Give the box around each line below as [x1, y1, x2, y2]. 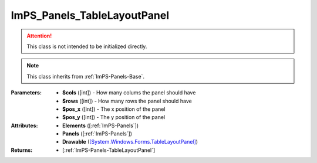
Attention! [26, 32, 52, 39]
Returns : [11, 147, 33, 154]
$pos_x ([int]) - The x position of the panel [62, 106, 166, 113]
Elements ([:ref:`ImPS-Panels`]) [62, 122, 139, 129]
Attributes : [11, 122, 38, 129]
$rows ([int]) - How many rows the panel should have [62, 97, 192, 104]
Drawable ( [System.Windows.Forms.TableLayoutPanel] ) [62, 138, 198, 145]
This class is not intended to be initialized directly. [26, 43, 147, 50]
